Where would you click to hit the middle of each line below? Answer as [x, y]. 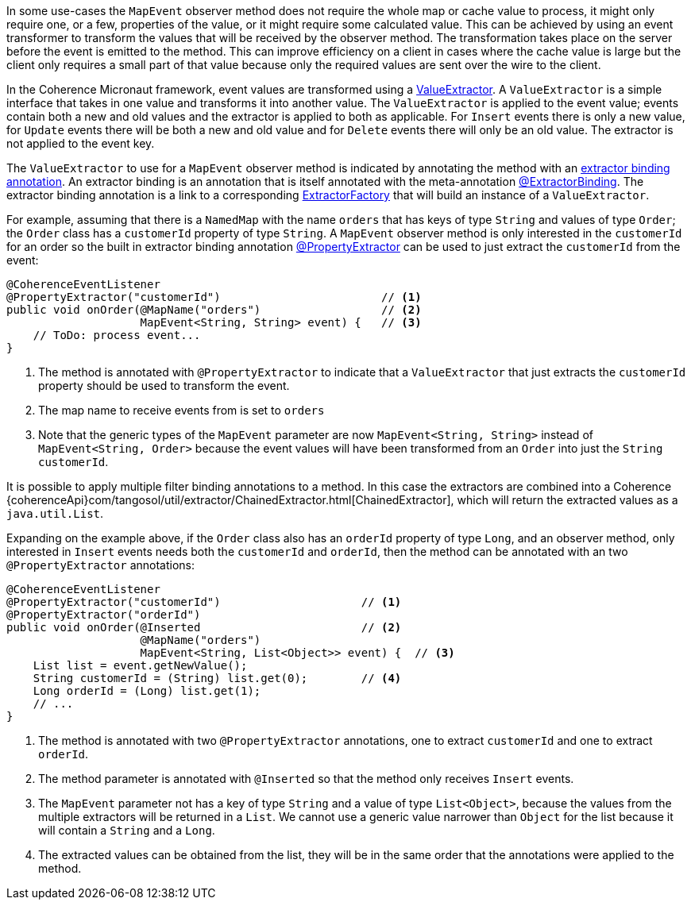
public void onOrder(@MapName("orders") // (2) [214, 310]
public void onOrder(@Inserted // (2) [204, 627]
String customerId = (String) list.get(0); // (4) [217, 678]
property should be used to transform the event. [164, 386]
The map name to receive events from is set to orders [181, 410]
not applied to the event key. [81, 143]
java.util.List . [55, 513]
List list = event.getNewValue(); [140, 665]
